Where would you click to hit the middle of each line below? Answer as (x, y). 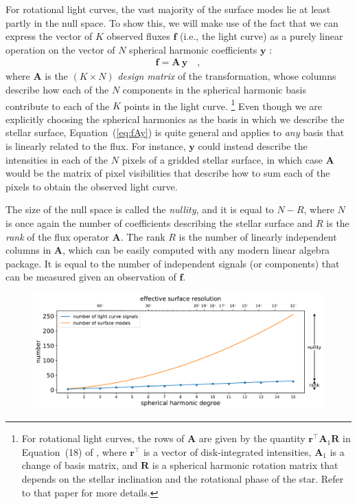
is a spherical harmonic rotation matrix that (245, 465)
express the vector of (49, 36)
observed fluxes (138, 36)
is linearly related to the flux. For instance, (96, 146)
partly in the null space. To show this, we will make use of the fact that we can (172, 22)
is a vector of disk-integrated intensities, (227, 451)
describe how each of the (57, 89)
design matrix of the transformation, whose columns (227, 76)
